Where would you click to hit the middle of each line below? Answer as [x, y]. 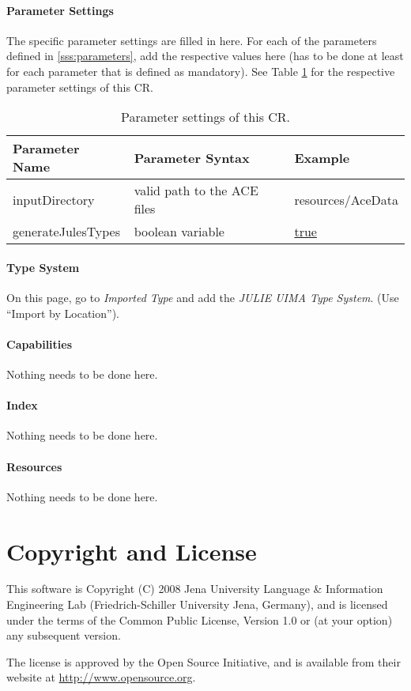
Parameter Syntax [192, 157]
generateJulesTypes [66, 232]
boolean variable [179, 232]
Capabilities [40, 344]
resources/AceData [346, 199]
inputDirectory [54, 199]
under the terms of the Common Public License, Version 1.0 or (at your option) [200, 619]
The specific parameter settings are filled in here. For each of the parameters [192, 40]
